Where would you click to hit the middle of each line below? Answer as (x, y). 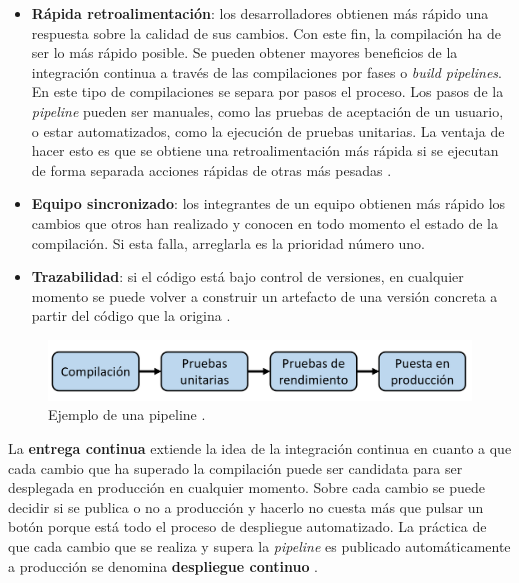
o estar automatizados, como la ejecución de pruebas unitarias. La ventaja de (268, 130)
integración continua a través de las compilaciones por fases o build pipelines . (266, 71)
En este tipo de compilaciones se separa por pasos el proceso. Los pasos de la (267, 91)
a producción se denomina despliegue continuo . (163, 565)
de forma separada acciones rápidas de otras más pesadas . (211, 169)
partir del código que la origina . (131, 315)
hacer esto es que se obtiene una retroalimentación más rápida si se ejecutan (265, 150)
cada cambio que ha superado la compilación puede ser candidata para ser (235, 467)
